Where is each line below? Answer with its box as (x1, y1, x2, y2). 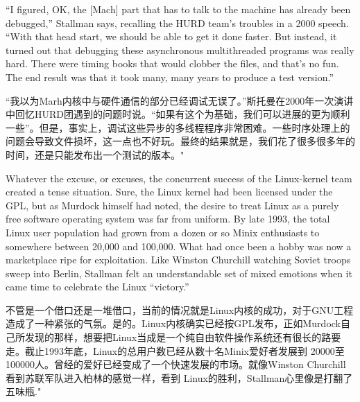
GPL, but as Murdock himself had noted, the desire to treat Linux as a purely (6, 198, 339, 212)
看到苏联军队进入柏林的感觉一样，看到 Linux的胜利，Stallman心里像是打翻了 (6, 370, 353, 385)
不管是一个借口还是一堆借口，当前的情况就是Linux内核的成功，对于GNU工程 (6, 302, 354, 317)
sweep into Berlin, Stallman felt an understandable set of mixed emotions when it (6, 265, 352, 280)
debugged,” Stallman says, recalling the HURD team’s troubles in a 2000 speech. (6, 15, 349, 30)
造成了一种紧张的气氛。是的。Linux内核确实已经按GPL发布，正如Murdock (6, 316, 341, 331)
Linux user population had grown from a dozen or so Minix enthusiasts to (6, 225, 320, 239)
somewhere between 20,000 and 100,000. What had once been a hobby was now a (6, 238, 352, 253)
